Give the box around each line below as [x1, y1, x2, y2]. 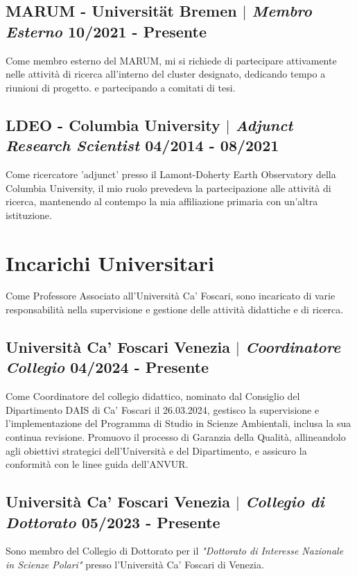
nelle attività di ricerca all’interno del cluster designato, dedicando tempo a [6, 67, 326, 81]
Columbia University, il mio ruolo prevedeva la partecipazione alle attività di [6, 180, 331, 195]
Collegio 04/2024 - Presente [6, 356, 209, 378]
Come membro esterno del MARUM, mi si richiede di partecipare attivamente [6, 53, 337, 67]
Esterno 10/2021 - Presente [6, 20, 207, 42]
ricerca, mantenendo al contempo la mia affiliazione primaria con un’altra [6, 194, 318, 209]
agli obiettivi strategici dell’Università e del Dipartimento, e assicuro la [6, 443, 307, 457]
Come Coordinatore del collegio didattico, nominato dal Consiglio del [6, 389, 300, 403]
